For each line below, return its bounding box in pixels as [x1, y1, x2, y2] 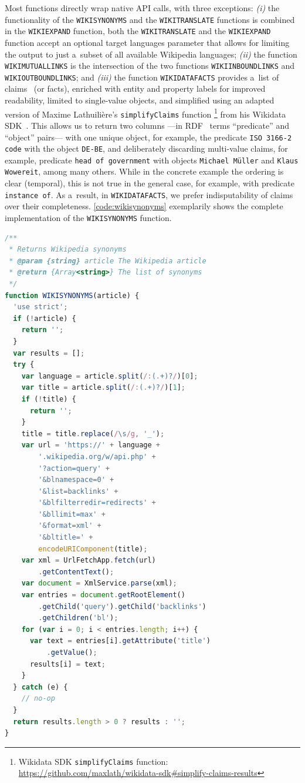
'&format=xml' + [38, 521, 101, 530]
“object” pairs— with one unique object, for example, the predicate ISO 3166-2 [5, 130, 292, 143]
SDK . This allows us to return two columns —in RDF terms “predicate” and [5, 119, 290, 131]
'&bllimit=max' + [38, 510, 106, 518]
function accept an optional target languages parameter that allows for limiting [5, 36, 290, 48]
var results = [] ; [13, 349, 85, 357]
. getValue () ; [46, 648, 97, 657]
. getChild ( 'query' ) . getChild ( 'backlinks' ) [38, 602, 206, 611]
